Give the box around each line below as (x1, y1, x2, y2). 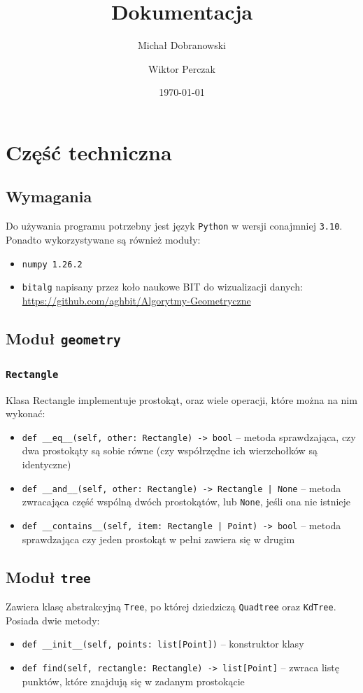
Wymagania (6, 185, 92, 207)
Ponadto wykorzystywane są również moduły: (6, 232, 201, 246)
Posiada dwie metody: (6, 612, 100, 627)
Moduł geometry (6, 327, 121, 349)
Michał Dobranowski (138, 38, 226, 52)
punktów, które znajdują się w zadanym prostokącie (22, 673, 245, 688)
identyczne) (22, 457, 71, 472)
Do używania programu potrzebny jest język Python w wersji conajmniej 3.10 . (6, 218, 343, 233)
